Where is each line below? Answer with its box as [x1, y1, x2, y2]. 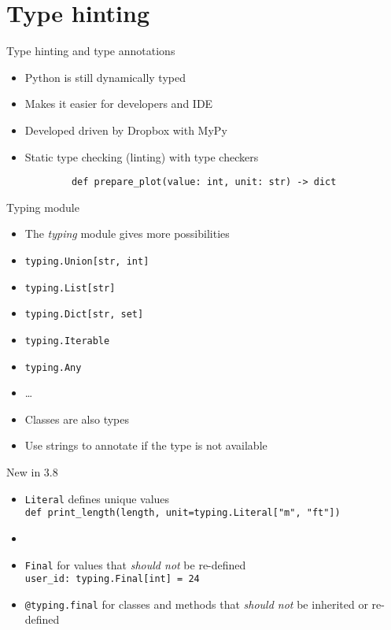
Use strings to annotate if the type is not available [24, 437, 267, 454]
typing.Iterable [24, 335, 110, 346]
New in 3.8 [6, 464, 58, 480]
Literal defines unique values [24, 490, 170, 506]
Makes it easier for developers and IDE [24, 95, 213, 112]
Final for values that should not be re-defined [24, 556, 246, 573]
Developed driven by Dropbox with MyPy [24, 121, 227, 138]
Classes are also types [24, 410, 130, 427]
